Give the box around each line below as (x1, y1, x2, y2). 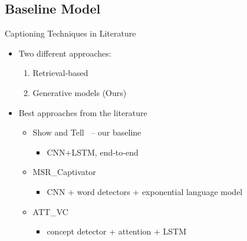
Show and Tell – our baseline (32, 126, 141, 138)
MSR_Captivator (32, 166, 96, 178)
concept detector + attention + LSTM (47, 225, 187, 237)
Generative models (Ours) (32, 86, 127, 98)
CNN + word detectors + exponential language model (47, 185, 243, 197)
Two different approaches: (18, 47, 111, 59)
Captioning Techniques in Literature (5, 27, 136, 39)
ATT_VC (32, 205, 68, 217)
